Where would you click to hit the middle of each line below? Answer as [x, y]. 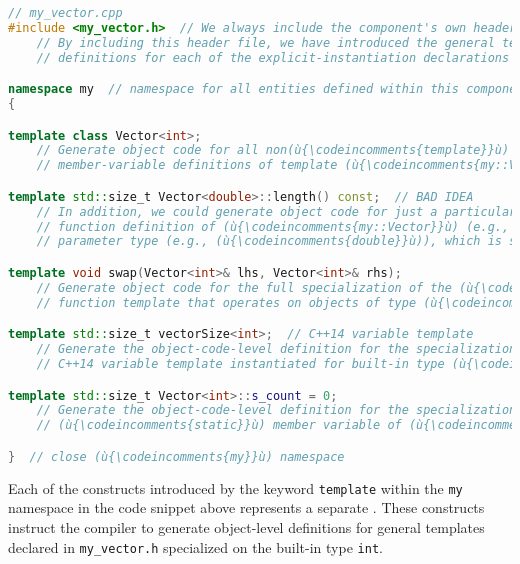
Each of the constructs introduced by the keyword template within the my [235, 487]
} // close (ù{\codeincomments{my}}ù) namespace [176, 456]
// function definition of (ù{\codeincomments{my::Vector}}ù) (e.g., [273, 226]
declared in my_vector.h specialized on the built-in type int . [195, 546]
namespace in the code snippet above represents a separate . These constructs [246, 507]
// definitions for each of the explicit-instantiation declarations [273, 57]
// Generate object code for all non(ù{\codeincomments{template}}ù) [273, 150]
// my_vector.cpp [65, 13]
